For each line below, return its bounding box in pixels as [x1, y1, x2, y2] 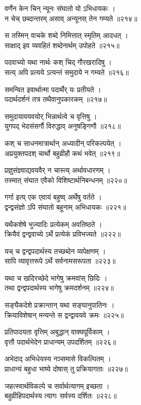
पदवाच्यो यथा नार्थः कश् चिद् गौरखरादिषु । [5, 57, 112, 67]
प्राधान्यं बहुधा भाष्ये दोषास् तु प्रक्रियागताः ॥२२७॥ [5, 363, 128, 374]
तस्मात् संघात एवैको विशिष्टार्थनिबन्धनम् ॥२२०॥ [5, 174, 127, 185]
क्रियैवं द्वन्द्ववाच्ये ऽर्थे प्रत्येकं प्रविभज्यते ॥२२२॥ [5, 229, 121, 239]
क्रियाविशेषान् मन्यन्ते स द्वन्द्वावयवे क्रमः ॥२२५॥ [5, 309, 124, 320]
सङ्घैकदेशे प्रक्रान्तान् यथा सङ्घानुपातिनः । [5, 300, 115, 310]
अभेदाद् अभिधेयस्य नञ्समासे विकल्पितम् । [5, 353, 111, 364]
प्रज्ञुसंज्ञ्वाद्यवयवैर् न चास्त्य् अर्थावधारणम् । [5, 165, 111, 175]
